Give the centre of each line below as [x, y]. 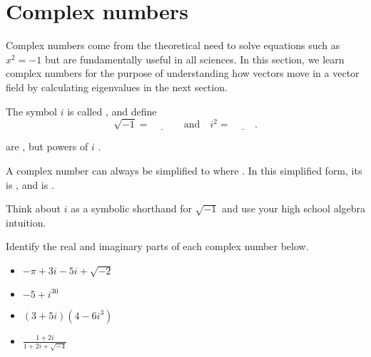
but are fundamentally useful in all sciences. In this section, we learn [194, 59]
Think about [34, 208]
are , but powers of [47, 146]
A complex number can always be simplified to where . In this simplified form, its [184, 171]
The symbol [32, 111]
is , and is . [30, 184]
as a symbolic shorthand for [132, 208]
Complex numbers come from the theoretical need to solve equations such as [173, 45]
